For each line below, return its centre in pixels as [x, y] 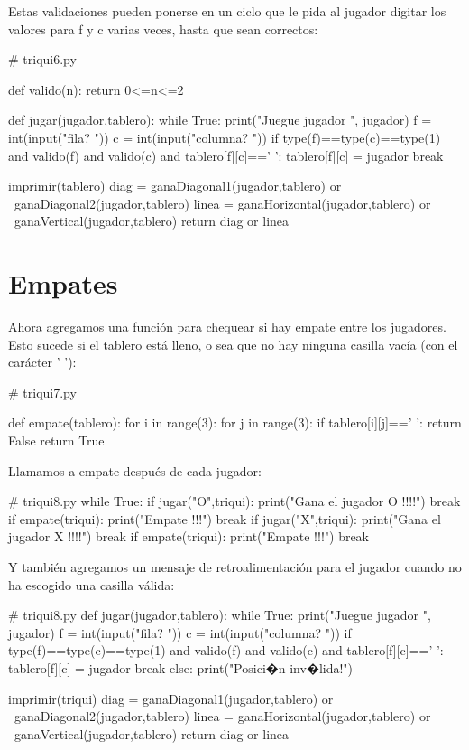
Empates [63, 283]
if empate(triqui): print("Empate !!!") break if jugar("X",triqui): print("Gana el [225, 518]
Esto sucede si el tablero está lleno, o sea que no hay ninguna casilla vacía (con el [233, 344]
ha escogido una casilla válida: [92, 584]
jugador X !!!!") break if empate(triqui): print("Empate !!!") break [189, 536]
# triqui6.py [42, 59]
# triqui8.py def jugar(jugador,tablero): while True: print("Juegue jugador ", [220, 615]
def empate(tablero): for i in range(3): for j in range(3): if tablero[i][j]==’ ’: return [235, 422]
